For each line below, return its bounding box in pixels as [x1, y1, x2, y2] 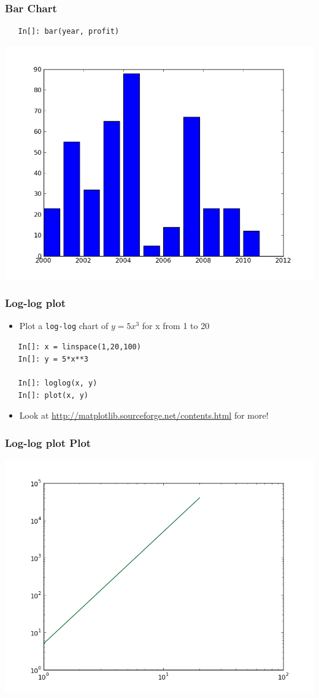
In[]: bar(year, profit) [18, 27, 120, 36]
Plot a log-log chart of [19, 319, 109, 332]
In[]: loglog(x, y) [18, 378, 98, 387]
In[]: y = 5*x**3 [18, 354, 89, 363]
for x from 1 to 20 [142, 319, 210, 332]
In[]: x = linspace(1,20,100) [18, 343, 141, 352]
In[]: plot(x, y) [18, 390, 89, 400]
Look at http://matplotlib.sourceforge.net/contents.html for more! [19, 409, 269, 422]
